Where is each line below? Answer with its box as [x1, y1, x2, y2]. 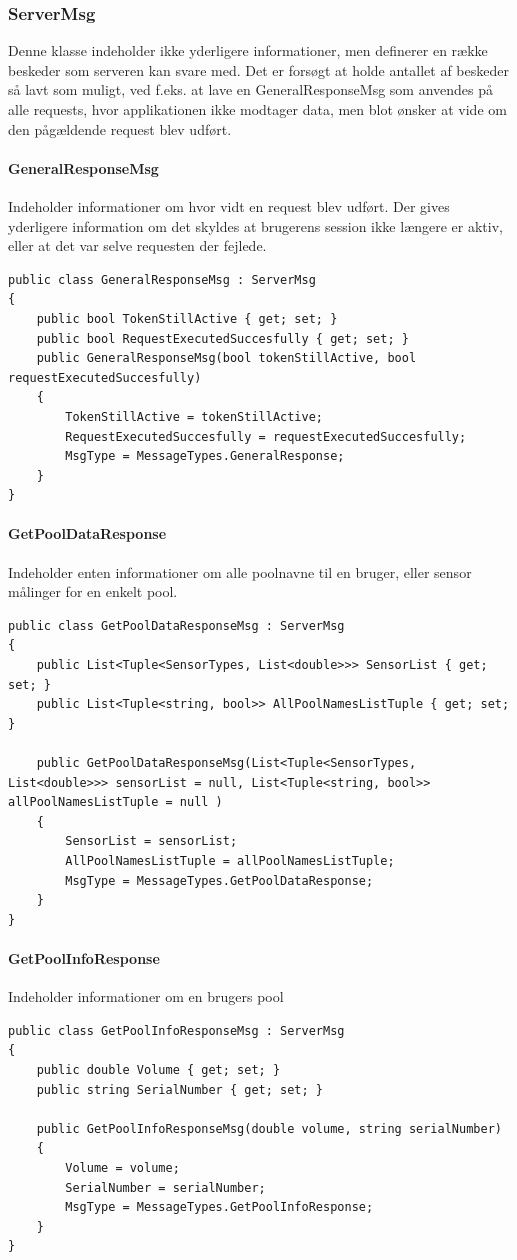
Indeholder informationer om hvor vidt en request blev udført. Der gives [8, 195, 450, 216]
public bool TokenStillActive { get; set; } [36, 311, 338, 326]
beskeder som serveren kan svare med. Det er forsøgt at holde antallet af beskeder [8, 59, 509, 80]
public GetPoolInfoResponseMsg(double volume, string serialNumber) [36, 1121, 502, 1136]
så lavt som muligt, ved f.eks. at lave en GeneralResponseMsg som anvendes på [8, 79, 494, 100]
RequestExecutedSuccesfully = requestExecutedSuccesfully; [65, 429, 467, 444]
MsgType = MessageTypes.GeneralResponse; [65, 449, 345, 464]
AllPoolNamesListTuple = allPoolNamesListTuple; [65, 854, 395, 868]
